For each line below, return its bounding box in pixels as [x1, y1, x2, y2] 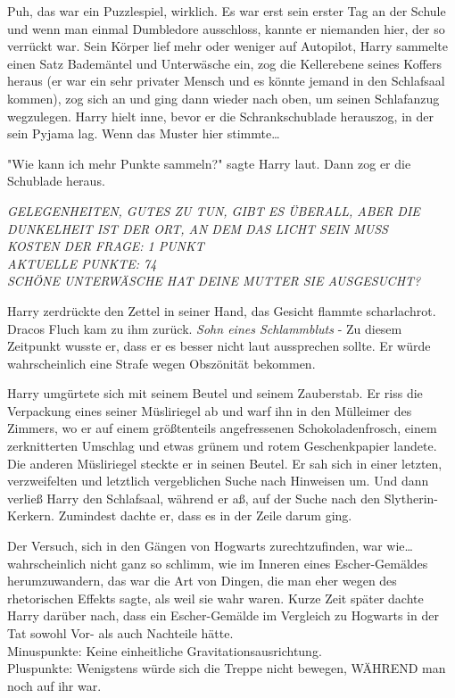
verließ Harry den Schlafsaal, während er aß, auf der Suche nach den [7, 488, 380, 507]
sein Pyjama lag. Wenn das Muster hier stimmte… [7, 124, 280, 143]
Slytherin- [384, 488, 438, 507]
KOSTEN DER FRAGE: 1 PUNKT [7, 237, 204, 255]
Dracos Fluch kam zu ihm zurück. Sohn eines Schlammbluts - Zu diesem [7, 319, 402, 337]
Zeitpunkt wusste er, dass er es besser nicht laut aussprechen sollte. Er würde [7, 337, 431, 355]
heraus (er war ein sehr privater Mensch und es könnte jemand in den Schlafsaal [7, 71, 445, 90]
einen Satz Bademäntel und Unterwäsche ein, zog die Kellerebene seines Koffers [7, 54, 443, 72]
